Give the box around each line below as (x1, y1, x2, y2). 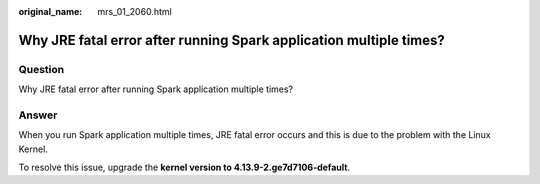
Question (18, 62, 65, 76)
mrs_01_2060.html (97, 6, 172, 17)
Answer (18, 108, 58, 122)
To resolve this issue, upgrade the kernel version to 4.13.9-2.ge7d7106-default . (18, 161, 350, 174)
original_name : (18, 6, 83, 17)
